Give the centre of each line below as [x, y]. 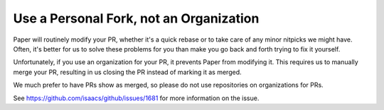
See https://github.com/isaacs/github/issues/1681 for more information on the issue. [136, 98]
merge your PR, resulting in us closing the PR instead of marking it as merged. [127, 72]
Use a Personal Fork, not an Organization [136, 18]
